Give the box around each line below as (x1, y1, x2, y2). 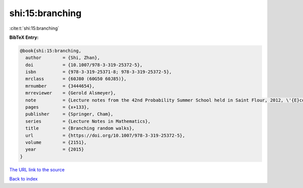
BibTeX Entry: (9, 34, 39, 40)
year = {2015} (25, 147, 84, 152)
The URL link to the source (9, 166, 65, 172)
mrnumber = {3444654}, (25, 83, 95, 89)
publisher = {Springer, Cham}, (25, 111, 114, 117)
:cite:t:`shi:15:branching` (9, 25, 60, 31)
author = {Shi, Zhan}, (25, 55, 100, 60)
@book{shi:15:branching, (20, 48, 82, 53)
